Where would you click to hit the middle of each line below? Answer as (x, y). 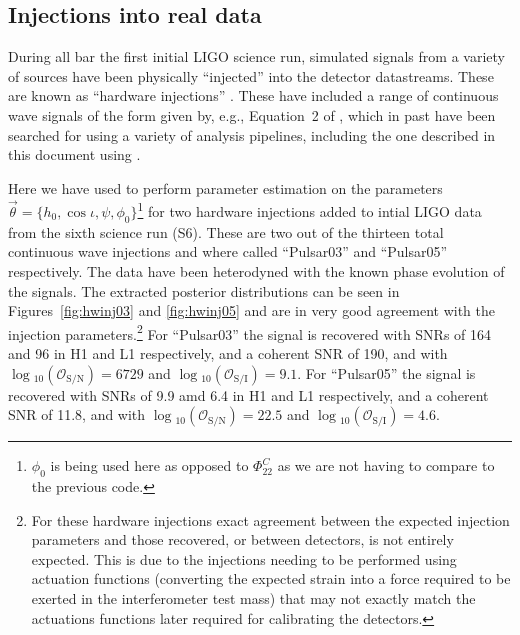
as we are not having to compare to (386, 465)
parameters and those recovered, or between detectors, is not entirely (242, 539)
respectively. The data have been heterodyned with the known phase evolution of (256, 271)
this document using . (74, 154)
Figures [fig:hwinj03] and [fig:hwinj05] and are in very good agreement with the (252, 310)
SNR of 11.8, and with (77, 414)
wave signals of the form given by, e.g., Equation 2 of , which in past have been (252, 114)
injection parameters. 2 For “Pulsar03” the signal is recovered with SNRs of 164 (250, 332)
